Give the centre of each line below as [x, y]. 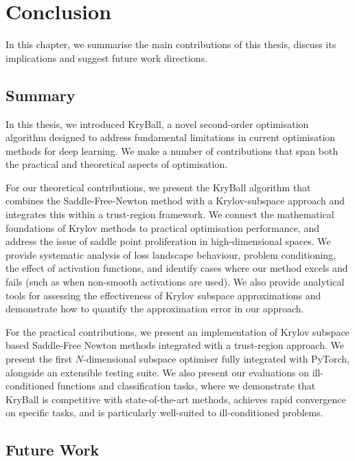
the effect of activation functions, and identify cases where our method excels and [177, 268]
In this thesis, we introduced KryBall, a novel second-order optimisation [157, 124]
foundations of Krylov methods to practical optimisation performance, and [163, 227]
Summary [41, 95]
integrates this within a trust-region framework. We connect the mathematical [170, 214]
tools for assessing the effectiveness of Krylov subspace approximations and [163, 295]
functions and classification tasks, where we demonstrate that [186, 386]
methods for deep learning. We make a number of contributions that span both [172, 150]
